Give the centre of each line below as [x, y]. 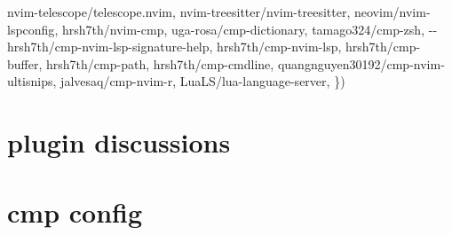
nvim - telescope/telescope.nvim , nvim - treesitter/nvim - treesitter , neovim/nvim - [219, 12]
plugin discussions [119, 142]
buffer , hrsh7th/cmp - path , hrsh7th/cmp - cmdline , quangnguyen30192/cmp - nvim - [226, 63]
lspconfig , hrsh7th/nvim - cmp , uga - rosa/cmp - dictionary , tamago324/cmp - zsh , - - [222, 29]
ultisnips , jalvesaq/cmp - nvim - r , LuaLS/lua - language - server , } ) [176, 81]
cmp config [75, 211]
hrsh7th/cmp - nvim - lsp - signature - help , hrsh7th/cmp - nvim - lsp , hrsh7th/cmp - [214, 47]
